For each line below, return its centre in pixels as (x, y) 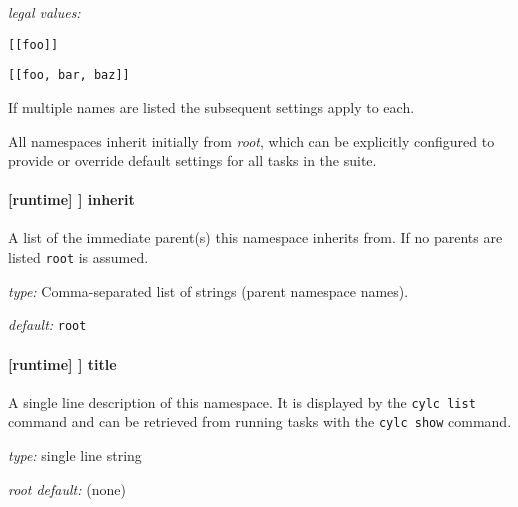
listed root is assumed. (78, 257)
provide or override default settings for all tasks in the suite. (192, 160)
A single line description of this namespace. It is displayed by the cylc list (242, 401)
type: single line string (75, 455)
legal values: (44, 12)
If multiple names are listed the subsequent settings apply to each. (211, 106)
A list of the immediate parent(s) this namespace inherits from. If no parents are (255, 237)
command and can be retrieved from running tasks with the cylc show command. (260, 421)
